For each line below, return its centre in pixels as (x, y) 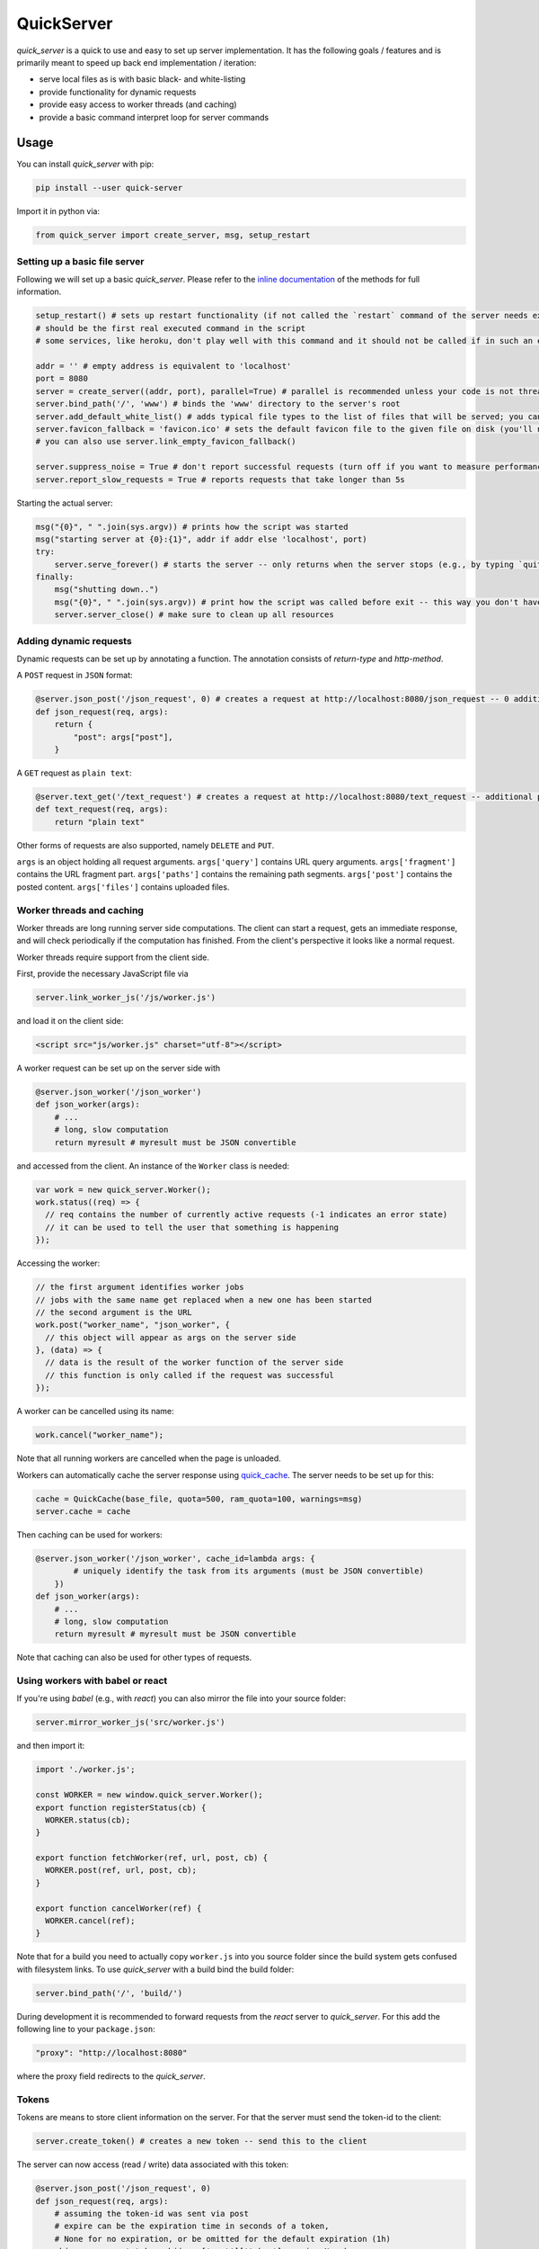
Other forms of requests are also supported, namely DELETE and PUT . (146, 845)
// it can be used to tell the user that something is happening (192, 1227)
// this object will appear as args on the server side (171, 1337)
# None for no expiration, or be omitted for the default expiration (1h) (222, 2239)
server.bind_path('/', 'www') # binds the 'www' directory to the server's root (218, 404)
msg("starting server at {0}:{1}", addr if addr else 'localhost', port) (201, 539)
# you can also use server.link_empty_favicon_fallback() (166, 442)
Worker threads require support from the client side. (113, 957)
